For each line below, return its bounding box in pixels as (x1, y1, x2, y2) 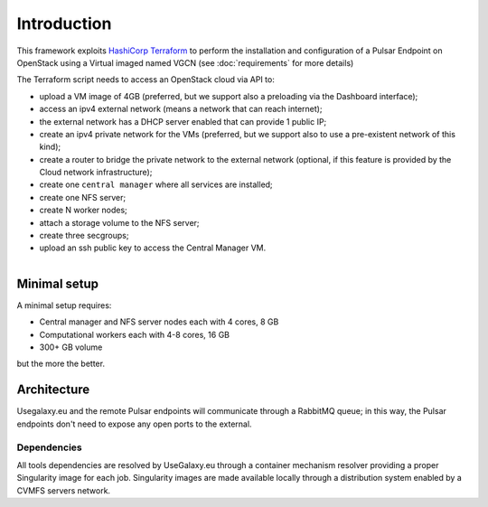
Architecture (16, 382, 90, 398)
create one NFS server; (39, 192, 127, 202)
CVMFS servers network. (16, 484, 111, 496)
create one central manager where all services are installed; (39, 179, 273, 190)
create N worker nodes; (39, 204, 128, 216)
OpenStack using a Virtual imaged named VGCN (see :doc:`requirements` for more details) (16, 57, 354, 68)
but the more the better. (16, 358, 106, 370)
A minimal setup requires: (16, 299, 112, 311)
